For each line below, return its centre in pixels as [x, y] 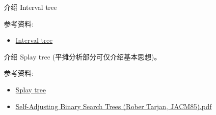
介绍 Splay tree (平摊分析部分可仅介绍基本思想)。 [82, 56]
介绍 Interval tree [30, 7]
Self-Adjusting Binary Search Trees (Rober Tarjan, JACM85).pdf [114, 106]
